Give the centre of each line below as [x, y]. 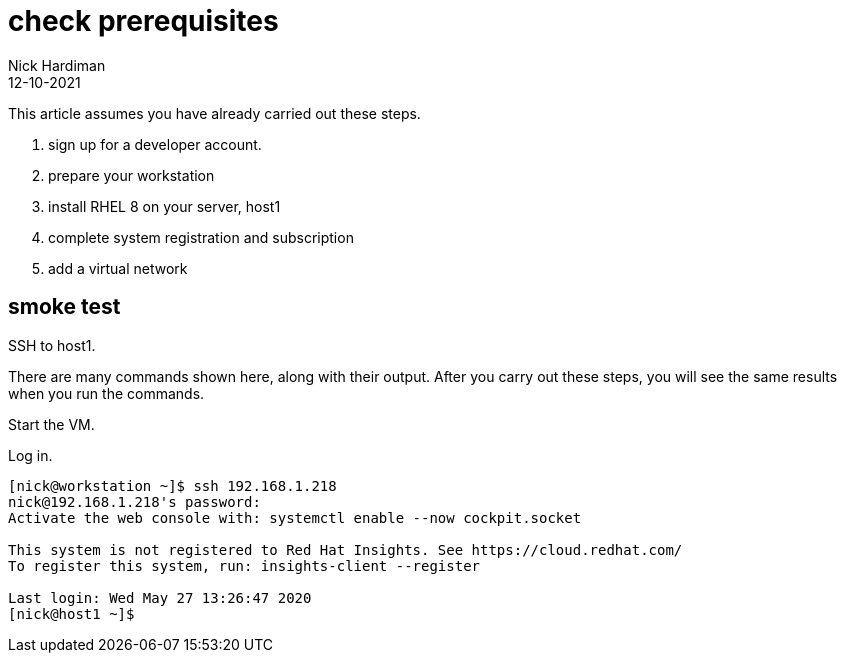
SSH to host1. [52, 345]
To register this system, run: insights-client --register [244, 565]
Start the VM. [51, 424]
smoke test [64, 307]
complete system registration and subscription [201, 237]
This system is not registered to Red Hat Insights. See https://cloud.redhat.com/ [345, 549]
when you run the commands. [106, 393]
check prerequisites [143, 21]
